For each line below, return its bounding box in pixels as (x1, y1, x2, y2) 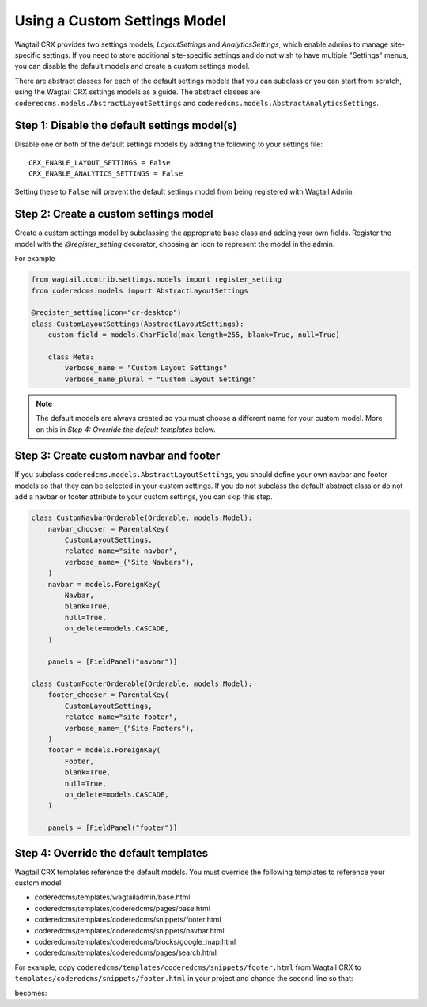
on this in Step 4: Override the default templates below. (36, 424, 217, 434)
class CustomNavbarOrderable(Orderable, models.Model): (31, 513, 253, 522)
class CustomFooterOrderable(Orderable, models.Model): (31, 680, 253, 688)
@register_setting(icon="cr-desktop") (31, 309, 182, 317)
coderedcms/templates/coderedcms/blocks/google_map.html (34, 937, 236, 946)
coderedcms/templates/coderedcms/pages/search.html (34, 948, 217, 957)
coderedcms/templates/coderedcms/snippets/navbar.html (34, 926, 225, 935)
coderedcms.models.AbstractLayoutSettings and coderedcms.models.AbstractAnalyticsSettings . (14, 98, 380, 108)
